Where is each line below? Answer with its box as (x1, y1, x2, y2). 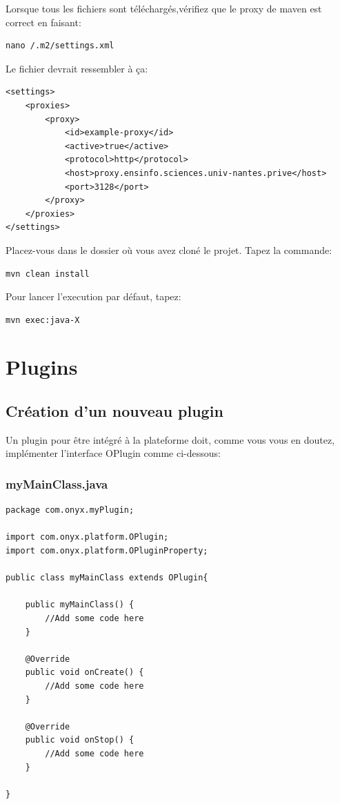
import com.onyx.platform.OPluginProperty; (6, 546, 208, 556)
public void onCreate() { (25, 667, 144, 678)
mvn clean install (6, 268, 90, 279)
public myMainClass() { (25, 600, 134, 610)
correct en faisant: (6, 14, 81, 29)
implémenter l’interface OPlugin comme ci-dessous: (6, 446, 221, 460)
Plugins (6, 353, 78, 381)
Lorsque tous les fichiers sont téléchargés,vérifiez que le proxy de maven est (6, 1, 322, 15)
